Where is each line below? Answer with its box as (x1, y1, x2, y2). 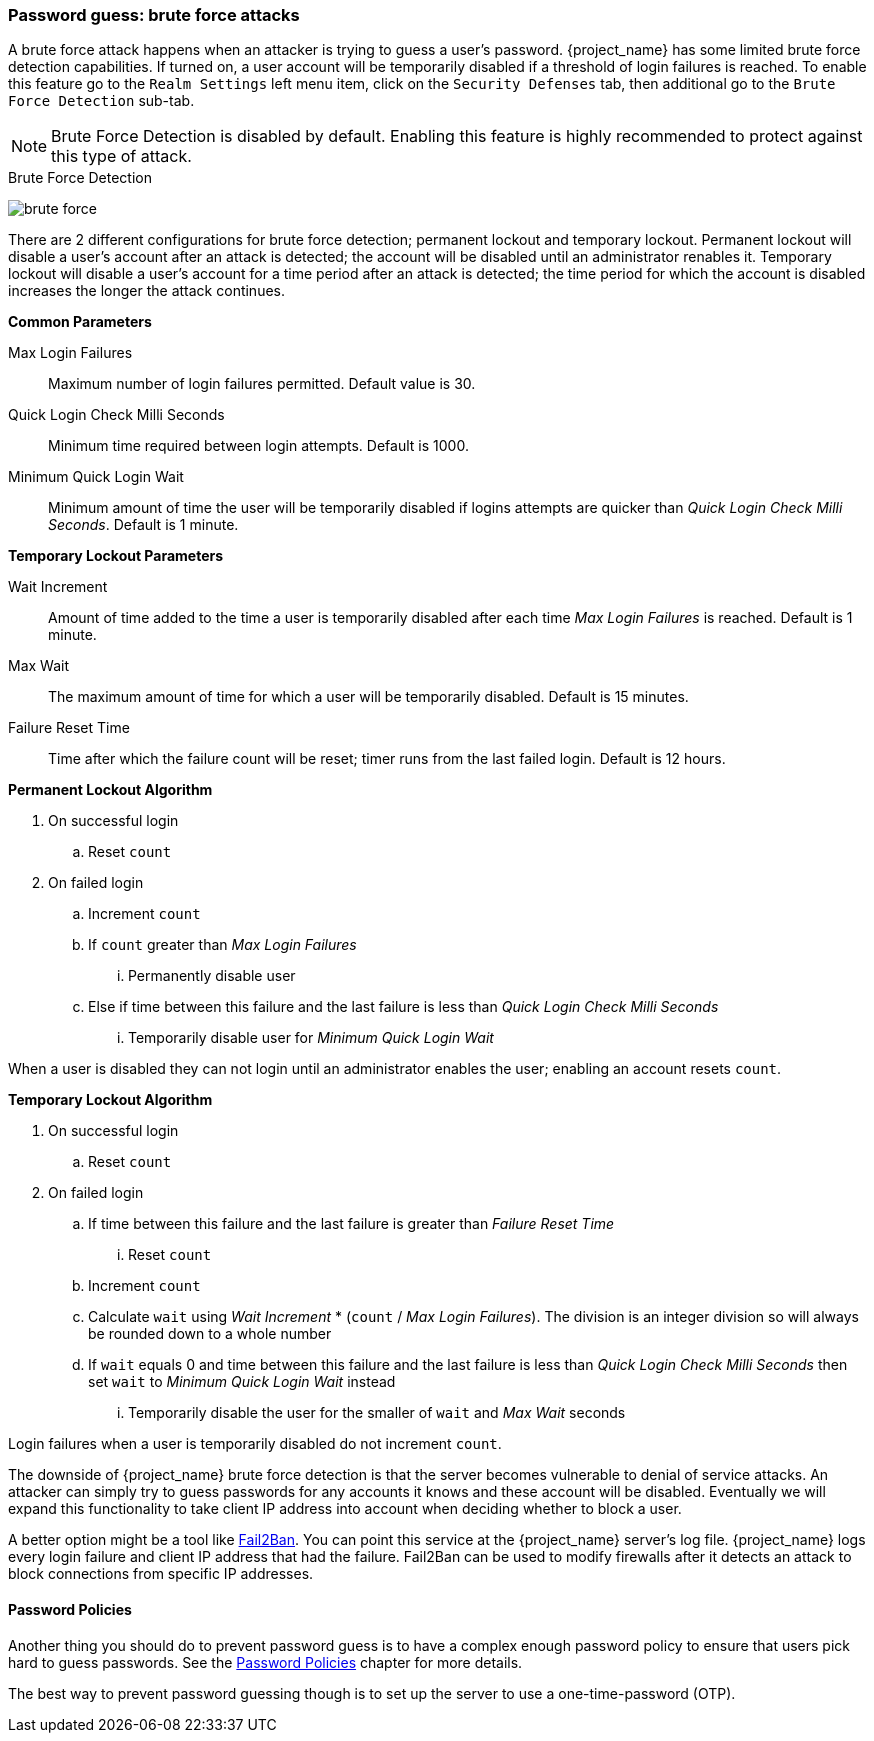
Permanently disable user (128, 967, 296, 985)
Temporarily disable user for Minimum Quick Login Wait (128, 1029, 494, 1047)
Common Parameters (8, 313, 152, 331)
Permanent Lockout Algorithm (8, 781, 213, 799)
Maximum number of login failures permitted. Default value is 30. (48, 375, 476, 393)
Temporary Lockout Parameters (8, 547, 224, 565)
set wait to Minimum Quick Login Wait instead (88, 1373, 396, 1391)
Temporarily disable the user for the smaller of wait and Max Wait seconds (128, 1404, 626, 1422)
